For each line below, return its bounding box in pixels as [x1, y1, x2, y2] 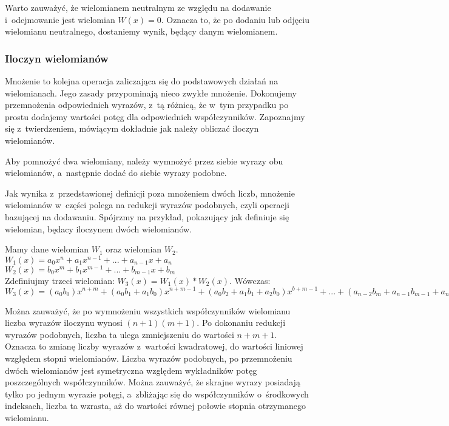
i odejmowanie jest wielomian [5, 13, 115, 25]
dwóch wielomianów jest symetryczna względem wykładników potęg [5, 363, 257, 376]
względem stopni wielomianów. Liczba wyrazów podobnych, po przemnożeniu [5, 351, 292, 364]
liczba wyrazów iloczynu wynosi [5, 316, 123, 329]
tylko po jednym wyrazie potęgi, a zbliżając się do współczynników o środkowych [5, 387, 309, 400]
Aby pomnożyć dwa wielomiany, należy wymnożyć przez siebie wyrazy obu [5, 154, 283, 167]
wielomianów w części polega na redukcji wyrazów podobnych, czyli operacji [5, 198, 289, 211]
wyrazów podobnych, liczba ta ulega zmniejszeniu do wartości [5, 328, 234, 340]
